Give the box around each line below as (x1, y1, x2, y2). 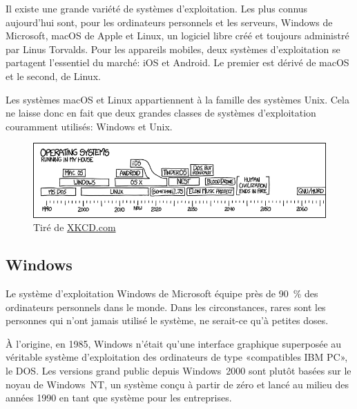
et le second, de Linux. (6, 68, 101, 83)
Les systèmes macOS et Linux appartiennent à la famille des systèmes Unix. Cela (6, 92, 349, 106)
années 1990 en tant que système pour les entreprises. (6, 390, 232, 405)
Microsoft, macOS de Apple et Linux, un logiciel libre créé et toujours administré (6, 28, 349, 43)
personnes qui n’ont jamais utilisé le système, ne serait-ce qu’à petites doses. (6, 313, 329, 328)
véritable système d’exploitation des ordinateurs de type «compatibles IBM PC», (6, 350, 348, 364)
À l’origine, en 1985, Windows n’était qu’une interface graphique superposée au (6, 336, 342, 350)
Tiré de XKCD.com (33, 220, 116, 235)
